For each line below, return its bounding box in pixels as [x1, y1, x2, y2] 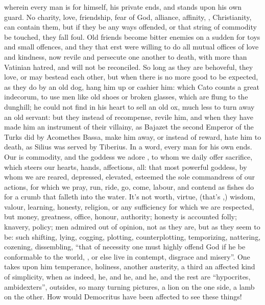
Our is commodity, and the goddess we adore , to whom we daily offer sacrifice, [4, 151, 253, 162]
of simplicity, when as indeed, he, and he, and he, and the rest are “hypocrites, [4, 271, 251, 282]
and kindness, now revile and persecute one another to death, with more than [4, 51, 247, 62]
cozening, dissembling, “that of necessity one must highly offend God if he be [4, 241, 246, 252]
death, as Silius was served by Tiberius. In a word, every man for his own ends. [4, 141, 252, 152]
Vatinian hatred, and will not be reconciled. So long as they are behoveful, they [4, 61, 253, 72]
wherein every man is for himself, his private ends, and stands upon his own [4, 2, 242, 12]
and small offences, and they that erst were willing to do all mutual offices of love [4, 41, 259, 52]
